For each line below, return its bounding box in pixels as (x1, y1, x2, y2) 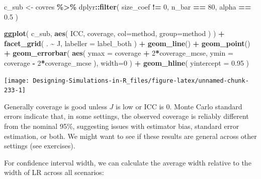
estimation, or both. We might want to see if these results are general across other (4, 130, 257, 141)
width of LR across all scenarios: (4, 167, 104, 177)
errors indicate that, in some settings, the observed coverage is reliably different (4, 111, 249, 121)
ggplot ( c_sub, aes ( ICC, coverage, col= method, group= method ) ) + (4, 28, 225, 39)
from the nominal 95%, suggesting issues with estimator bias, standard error (4, 121, 239, 131)
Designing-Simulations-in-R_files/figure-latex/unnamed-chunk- (33, 77, 249, 84)
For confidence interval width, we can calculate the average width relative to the (4, 157, 251, 167)
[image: (4, 77, 30, 84)
